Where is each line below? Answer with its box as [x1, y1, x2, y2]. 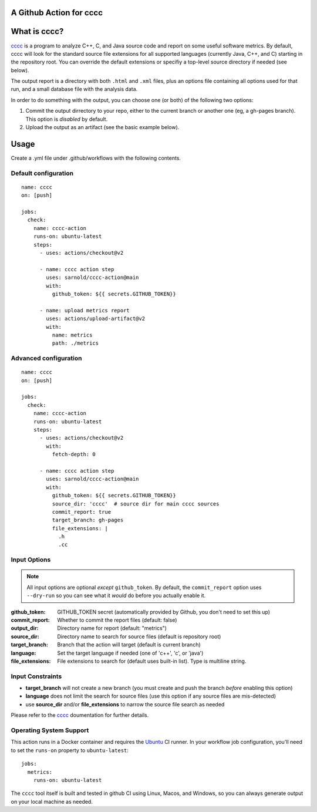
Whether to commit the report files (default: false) [57, 616, 177, 624]
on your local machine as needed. [11, 798, 93, 805]
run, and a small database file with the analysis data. [11, 86, 138, 93]
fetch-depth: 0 [52, 451, 96, 458]
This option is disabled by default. [25, 115, 108, 123]
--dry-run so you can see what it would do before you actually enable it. [26, 592, 206, 599]
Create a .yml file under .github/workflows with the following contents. [11, 154, 181, 161]
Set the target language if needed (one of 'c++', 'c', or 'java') [57, 649, 204, 656]
